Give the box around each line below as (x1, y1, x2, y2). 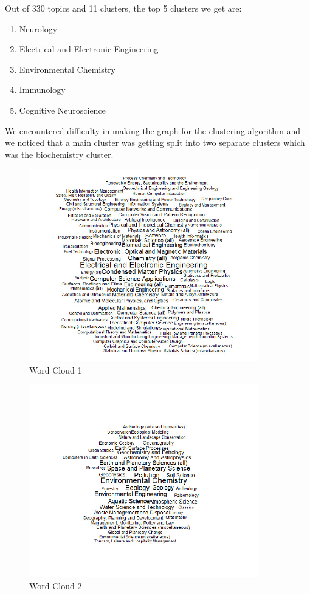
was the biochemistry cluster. (5, 148, 114, 160)
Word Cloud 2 (29, 579, 82, 592)
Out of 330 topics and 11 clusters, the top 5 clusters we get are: (5, 2, 242, 14)
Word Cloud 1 (29, 363, 82, 376)
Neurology (19, 22, 58, 35)
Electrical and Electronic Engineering (19, 43, 159, 55)
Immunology (19, 83, 66, 96)
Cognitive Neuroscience (19, 103, 106, 116)
